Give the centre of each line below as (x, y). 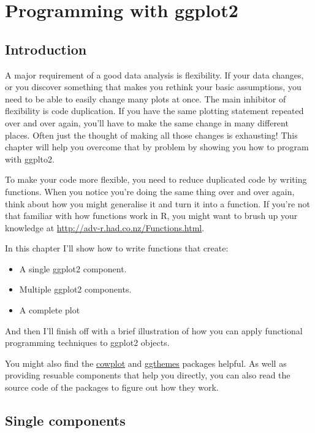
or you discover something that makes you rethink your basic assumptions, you (153, 87)
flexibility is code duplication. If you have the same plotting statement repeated (154, 111)
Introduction (46, 49)
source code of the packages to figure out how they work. (112, 387)
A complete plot (50, 310)
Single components (65, 420)
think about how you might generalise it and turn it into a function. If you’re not (158, 203)
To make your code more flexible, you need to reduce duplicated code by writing (156, 179)
